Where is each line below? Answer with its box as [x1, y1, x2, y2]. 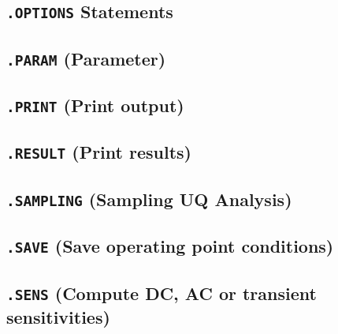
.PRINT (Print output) [6, 93, 184, 118]
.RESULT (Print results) [6, 140, 191, 164]
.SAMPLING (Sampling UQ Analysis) [6, 186, 292, 211]
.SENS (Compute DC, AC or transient [6, 280, 317, 305]
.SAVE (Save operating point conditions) [6, 234, 334, 258]
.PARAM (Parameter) [6, 46, 166, 70]
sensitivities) [6, 304, 110, 328]
